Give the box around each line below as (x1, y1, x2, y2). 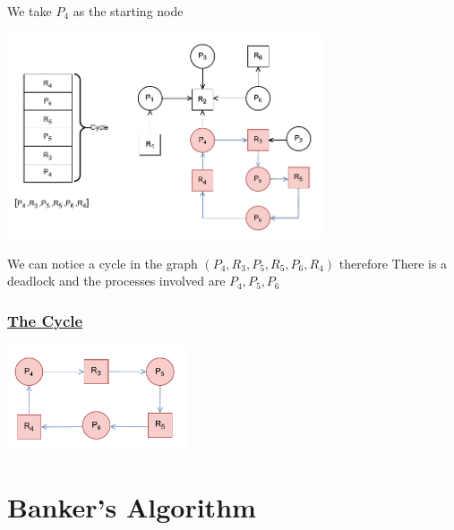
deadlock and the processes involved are (7, 271, 226, 290)
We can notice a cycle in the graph (7, 253, 198, 272)
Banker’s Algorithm (7, 489, 256, 526)
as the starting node (73, 2, 184, 20)
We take (7, 2, 52, 20)
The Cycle (7, 309, 83, 331)
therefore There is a (338, 253, 448, 272)
